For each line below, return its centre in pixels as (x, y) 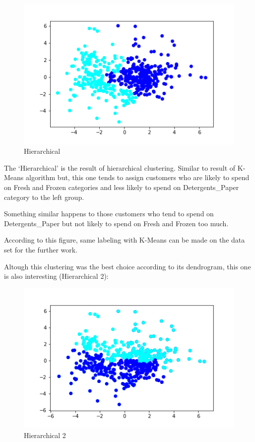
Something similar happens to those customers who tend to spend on (109, 214)
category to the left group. (44, 197)
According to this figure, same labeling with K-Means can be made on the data (125, 240)
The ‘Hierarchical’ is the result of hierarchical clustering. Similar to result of (120, 167)
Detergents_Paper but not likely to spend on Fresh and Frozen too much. (116, 223)
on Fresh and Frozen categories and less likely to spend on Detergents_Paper (122, 187)
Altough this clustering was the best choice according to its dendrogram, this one (127, 266)
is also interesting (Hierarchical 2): (56, 276)
